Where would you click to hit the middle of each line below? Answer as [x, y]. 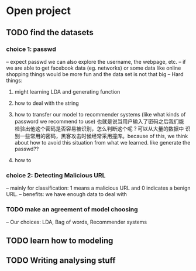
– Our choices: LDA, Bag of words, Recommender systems [77, 222]
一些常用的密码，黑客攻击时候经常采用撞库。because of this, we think [104, 136]
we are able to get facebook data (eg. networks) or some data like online [94, 68]
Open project [39, 11]
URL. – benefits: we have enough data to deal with [67, 194]
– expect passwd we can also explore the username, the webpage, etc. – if [96, 61]
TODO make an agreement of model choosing [72, 210]
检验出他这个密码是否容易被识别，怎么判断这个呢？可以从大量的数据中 [99, 128]
